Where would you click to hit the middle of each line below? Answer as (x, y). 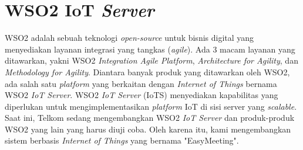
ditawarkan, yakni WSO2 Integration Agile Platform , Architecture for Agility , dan (151, 60)
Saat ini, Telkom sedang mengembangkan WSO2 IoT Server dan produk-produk (150, 118)
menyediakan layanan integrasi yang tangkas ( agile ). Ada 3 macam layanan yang (150, 49)
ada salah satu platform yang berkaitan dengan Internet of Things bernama (141, 83)
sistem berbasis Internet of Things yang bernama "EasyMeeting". (122, 140)
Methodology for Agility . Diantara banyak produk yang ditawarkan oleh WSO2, (147, 71)
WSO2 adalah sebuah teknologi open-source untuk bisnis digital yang (129, 38)
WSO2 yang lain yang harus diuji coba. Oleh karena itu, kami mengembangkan (148, 129)
